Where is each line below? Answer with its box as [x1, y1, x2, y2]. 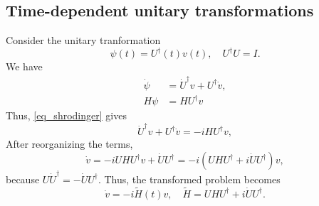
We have [6, 59, 43, 74]
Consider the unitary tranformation [6, 33, 161, 48]
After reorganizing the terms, [6, 136, 133, 151]
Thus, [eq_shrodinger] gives [6, 108, 127, 123]
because [6, 171, 40, 186]
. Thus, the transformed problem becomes [98, 171, 281, 186]
